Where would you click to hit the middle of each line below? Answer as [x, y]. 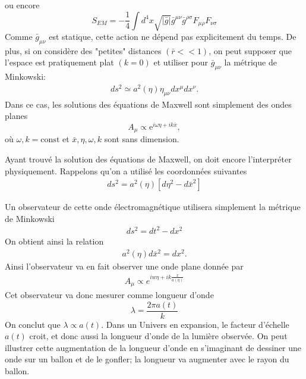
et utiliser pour [181, 62]
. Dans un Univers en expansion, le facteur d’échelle [195, 324]
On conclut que [33, 324]
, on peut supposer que [250, 50]
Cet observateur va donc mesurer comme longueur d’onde [109, 294]
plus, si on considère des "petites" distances [83, 50]
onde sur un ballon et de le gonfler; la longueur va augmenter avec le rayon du [147, 359]
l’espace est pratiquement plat [59, 62]
